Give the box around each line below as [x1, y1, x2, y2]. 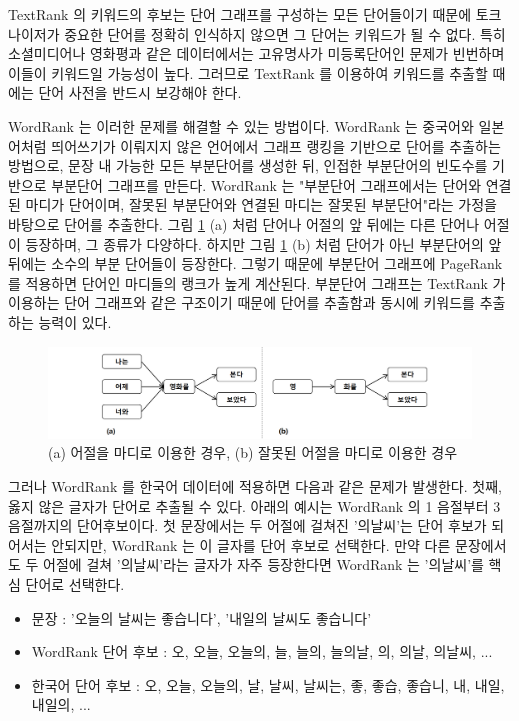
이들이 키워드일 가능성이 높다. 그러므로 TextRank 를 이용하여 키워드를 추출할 [8, 62, 488, 83]
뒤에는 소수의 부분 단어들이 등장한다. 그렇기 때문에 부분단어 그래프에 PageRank [8, 253, 503, 274]
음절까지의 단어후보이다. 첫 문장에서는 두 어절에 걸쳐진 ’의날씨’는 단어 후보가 [8, 515, 487, 536]
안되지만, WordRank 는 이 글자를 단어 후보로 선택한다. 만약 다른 [51, 534, 451, 555]
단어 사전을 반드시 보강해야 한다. [38, 82, 242, 103]
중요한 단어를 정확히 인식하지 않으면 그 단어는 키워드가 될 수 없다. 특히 [64, 23, 506, 44]
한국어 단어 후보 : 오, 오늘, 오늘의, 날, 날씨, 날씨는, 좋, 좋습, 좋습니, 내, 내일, [31, 674, 505, 695]
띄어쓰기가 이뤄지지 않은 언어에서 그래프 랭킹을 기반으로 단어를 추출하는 [51, 135, 501, 156]
